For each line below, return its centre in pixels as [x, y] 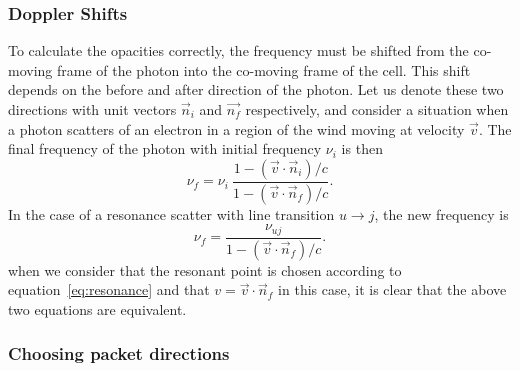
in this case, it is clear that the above [392, 289]
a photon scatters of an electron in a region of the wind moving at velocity [236, 128]
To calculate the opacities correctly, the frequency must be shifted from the [238, 50]
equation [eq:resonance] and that [109, 289]
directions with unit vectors [92, 109]
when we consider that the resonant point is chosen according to [205, 269]
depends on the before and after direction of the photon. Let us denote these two [256, 89]
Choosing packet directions [119, 353]
